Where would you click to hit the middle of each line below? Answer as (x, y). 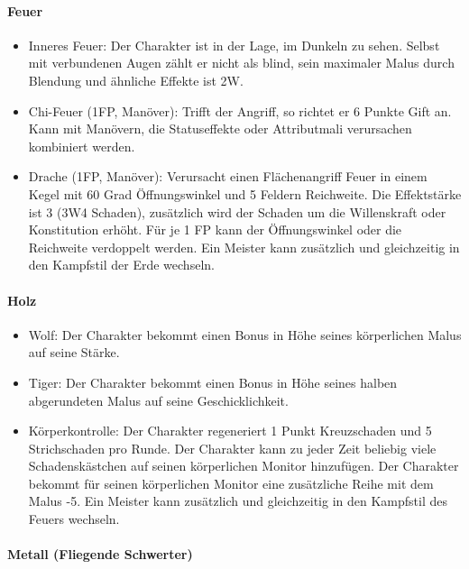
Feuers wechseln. (74, 519)
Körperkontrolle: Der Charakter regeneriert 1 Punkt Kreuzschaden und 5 (230, 431)
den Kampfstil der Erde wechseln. (121, 265)
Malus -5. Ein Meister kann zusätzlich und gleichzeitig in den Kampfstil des (238, 501)
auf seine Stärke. (74, 352)
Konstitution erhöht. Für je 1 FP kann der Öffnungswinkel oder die (215, 229)
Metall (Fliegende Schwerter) (100, 554)
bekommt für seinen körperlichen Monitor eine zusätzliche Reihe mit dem (231, 483)
